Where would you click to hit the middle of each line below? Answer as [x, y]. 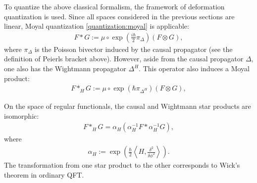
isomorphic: [22, 115]
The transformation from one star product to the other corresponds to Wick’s [122, 165]
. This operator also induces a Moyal [194, 68]
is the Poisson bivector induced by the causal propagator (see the [134, 49]
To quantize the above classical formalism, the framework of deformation [114, 6]
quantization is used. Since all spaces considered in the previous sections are [119, 16]
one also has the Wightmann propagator [65, 68]
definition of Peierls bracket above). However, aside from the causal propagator [124, 59]
